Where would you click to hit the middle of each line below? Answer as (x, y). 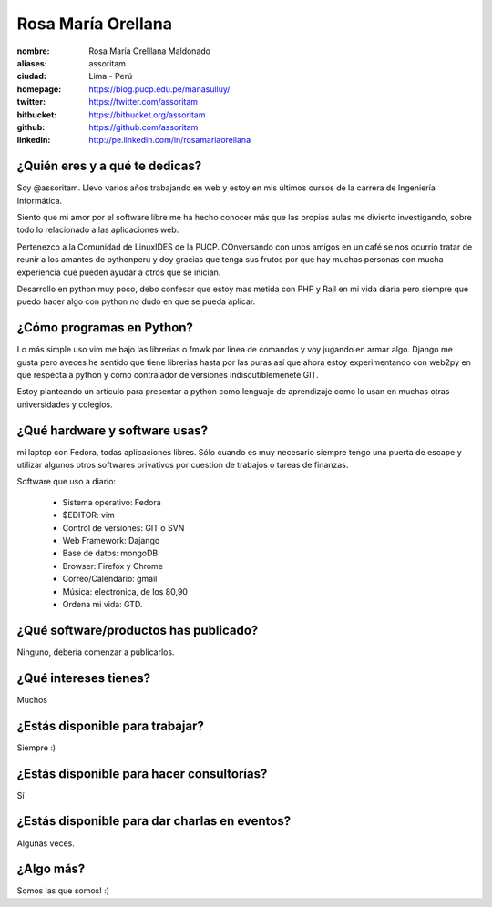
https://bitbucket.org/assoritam (147, 115)
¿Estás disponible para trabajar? (111, 725)
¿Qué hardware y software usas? (113, 430)
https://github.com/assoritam (143, 127)
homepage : (39, 89)
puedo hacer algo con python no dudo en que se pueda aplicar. (136, 301)
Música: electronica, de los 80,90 (125, 591)
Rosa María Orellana (95, 24)
